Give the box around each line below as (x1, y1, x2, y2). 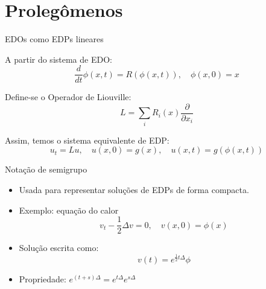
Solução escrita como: (19, 241, 99, 254)
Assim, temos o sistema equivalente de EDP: (5, 133, 169, 146)
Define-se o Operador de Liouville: (5, 91, 131, 103)
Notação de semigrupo (5, 163, 87, 176)
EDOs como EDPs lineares (5, 33, 104, 45)
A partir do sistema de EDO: (5, 52, 112, 65)
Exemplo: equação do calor (19, 203, 119, 216)
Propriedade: (19, 272, 66, 285)
